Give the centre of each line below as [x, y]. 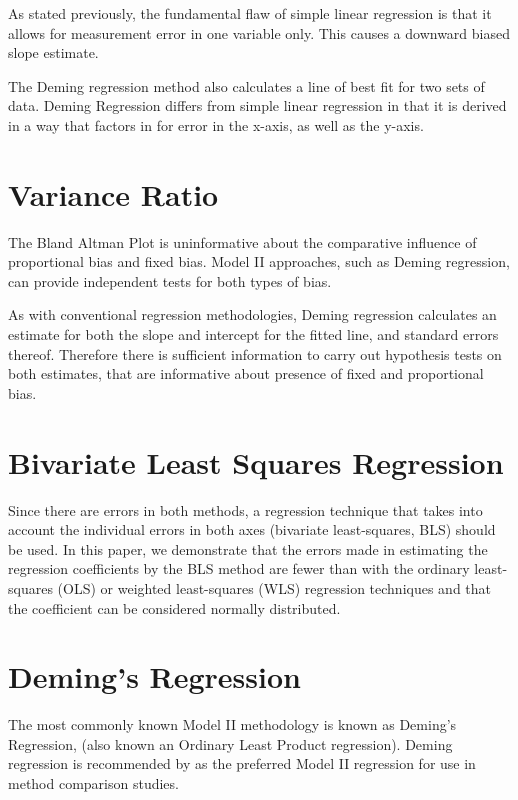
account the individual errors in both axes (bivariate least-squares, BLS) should [252, 529]
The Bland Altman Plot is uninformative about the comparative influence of [242, 241]
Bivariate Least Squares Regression [256, 461]
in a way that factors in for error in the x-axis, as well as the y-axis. [216, 124]
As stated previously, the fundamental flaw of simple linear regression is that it [250, 13]
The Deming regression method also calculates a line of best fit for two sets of [246, 85]
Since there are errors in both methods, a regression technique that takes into [245, 509]
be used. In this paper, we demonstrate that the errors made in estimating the [248, 548]
